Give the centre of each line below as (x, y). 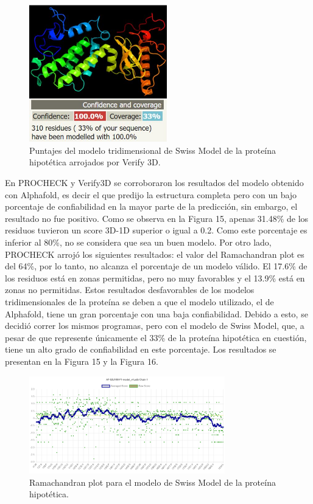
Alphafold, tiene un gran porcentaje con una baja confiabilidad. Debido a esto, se (156, 313)
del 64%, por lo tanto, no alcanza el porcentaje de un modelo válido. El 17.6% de (156, 266)
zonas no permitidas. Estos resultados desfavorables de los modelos (130, 290)
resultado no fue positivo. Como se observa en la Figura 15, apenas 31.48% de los (157, 218)
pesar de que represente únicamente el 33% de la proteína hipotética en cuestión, (156, 337)
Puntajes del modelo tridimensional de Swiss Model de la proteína (153, 150)
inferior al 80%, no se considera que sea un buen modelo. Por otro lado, (138, 242)
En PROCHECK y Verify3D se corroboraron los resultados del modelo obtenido (154, 183)
